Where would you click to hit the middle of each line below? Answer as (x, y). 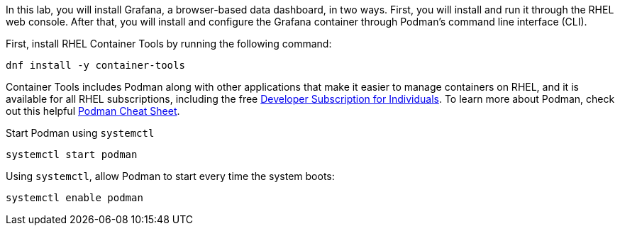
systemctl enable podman (74, 198)
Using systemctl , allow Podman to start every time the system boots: (170, 176)
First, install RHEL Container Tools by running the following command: (169, 44)
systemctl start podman (72, 154)
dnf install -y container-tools (95, 65)
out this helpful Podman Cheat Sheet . (93, 111)
